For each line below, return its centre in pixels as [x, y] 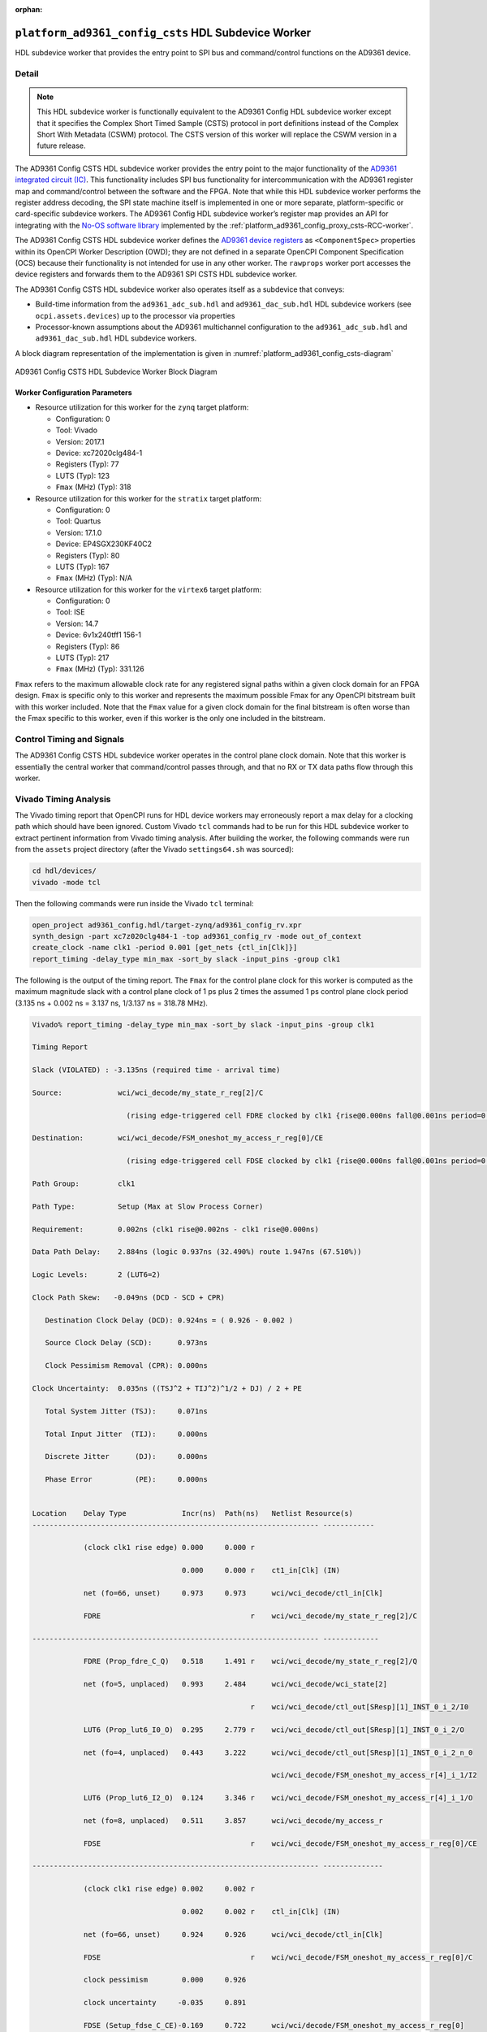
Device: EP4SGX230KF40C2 [104, 544]
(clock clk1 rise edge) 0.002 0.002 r [169, 1889]
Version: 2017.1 [80, 441]
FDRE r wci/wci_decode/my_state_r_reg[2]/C [250, 1616]
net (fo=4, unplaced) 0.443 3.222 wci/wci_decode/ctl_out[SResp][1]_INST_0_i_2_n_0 [278, 1752]
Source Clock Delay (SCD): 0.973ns [127, 1343]
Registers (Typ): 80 [88, 555]
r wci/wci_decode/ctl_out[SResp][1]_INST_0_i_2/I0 [360, 1706]
